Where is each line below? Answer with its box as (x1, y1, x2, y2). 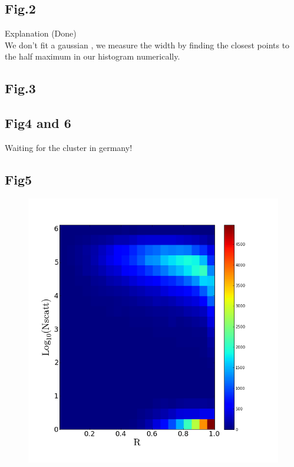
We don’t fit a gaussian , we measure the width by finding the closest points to (5, 38, 290, 51)
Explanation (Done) (5, 27, 77, 40)
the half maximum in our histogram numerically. (5, 50, 180, 63)
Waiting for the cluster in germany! (5, 141, 133, 153)
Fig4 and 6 (5, 114, 71, 132)
